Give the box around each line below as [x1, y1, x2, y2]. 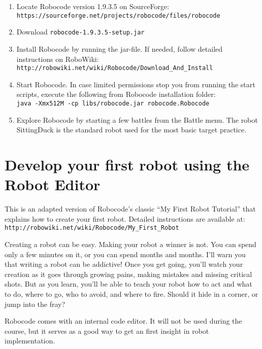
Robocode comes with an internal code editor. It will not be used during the [5, 316, 242, 326]
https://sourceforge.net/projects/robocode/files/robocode [16, 12, 220, 19]
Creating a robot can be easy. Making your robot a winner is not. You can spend [5, 238, 256, 249]
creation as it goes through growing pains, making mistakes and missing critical [5, 268, 252, 279]
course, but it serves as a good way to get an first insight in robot [5, 325, 209, 336]
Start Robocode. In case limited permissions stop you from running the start [16, 79, 255, 89]
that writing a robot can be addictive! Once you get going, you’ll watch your [5, 259, 243, 269]
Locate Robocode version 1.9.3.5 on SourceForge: [16, 1, 170, 11]
